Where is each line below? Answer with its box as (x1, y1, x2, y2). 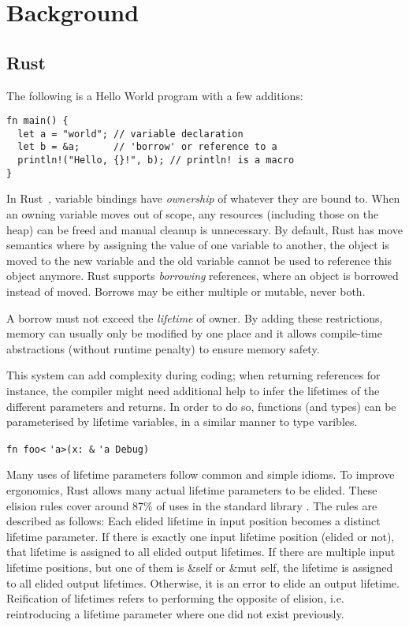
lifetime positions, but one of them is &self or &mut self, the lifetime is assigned (6, 558, 393, 575)
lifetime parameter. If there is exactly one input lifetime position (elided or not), (6, 528, 395, 544)
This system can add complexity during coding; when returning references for (6, 367, 381, 383)
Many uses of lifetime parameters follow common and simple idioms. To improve (6, 466, 395, 483)
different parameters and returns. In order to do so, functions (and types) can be (6, 397, 396, 414)
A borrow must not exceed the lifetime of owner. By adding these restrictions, (6, 309, 383, 326)
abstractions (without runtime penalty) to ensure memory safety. (6, 340, 320, 356)
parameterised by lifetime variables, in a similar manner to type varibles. (6, 413, 358, 430)
